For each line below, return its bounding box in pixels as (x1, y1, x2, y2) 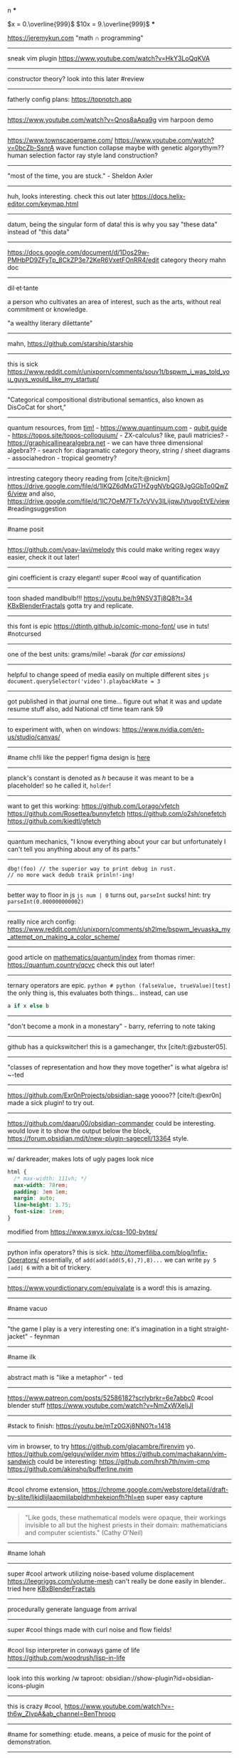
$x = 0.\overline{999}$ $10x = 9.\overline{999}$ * (7, 20, 155, 28)
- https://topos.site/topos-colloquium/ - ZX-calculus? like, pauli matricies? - (7, 431, 229, 439)
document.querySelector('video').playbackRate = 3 (7, 678, 161, 685)
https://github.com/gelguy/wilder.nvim (7, 1449, 119, 1458)
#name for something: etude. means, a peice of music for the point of (7, 1730, 211, 1738)
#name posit (7, 525, 44, 533)
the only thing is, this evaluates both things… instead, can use (7, 989, 188, 997)
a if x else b (7, 1003, 50, 1010)
